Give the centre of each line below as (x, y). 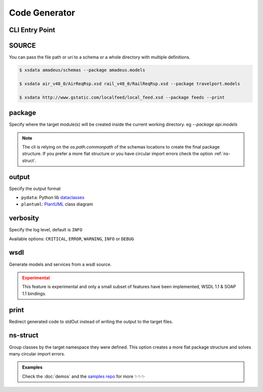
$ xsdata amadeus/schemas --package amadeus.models (82, 70)
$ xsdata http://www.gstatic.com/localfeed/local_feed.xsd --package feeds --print (122, 97)
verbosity (24, 218)
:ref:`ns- (222, 154)
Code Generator (42, 13)
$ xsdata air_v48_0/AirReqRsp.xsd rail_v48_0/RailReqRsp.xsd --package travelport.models (130, 84)
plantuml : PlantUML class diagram (57, 204)
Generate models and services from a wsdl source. (60, 264)
